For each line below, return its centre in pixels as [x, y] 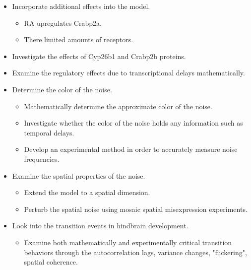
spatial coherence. [51, 262]
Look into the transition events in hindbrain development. [100, 226]
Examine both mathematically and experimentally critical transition [128, 242]
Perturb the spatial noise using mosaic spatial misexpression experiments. [136, 209]
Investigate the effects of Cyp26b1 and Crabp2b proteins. [99, 56]
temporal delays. [49, 132]
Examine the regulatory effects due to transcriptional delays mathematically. [128, 73]
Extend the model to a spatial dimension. [87, 192]
